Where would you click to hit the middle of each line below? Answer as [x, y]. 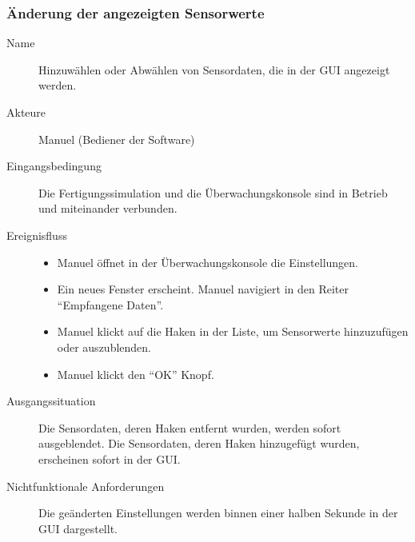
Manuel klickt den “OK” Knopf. [136, 374]
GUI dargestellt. [78, 528]
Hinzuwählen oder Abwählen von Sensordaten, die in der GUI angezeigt [214, 69]
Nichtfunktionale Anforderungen [86, 486]
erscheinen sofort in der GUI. [110, 458]
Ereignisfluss [37, 235]
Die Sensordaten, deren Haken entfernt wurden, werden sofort [190, 427]
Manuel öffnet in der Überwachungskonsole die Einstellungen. [207, 262]
